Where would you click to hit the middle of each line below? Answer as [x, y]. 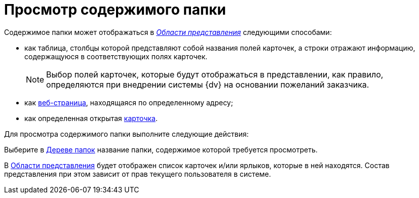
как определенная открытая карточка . [91, 118]
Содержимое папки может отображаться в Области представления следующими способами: [168, 32]
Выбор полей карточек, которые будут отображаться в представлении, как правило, [215, 74]
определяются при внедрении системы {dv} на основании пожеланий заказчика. [208, 84]
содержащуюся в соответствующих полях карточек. [116, 56]
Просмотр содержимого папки [115, 10]
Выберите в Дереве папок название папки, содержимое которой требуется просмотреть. [161, 149]
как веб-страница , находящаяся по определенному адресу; [129, 102]
